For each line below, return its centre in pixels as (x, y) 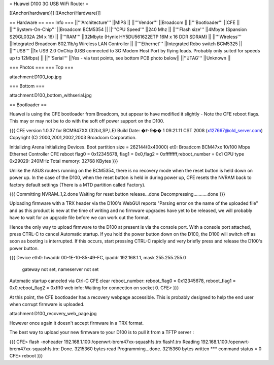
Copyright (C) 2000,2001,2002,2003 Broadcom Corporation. (73, 138)
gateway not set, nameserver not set (60, 269)
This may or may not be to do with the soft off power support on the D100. (87, 121)
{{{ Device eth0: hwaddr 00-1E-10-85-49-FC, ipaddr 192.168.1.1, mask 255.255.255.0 (98, 258)
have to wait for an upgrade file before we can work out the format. (80, 218)
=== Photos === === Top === (41, 67)
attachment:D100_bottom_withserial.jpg (51, 95)
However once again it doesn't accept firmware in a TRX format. (77, 323)
